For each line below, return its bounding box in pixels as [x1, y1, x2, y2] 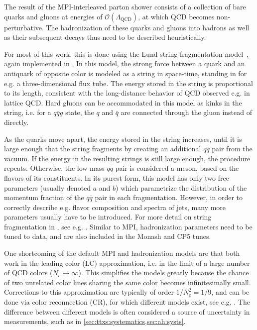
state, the [65, 107, 94, 117]
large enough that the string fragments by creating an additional [4, 143, 201, 154]
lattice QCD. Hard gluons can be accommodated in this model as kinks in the [4, 97, 242, 108]
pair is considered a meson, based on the [115, 163, 239, 173]
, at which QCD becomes [138, 11, 215, 21]
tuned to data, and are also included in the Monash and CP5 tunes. [4, 231, 211, 241]
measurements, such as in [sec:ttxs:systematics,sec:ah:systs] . [4, 316, 186, 327]
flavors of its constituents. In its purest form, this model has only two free [4, 172, 229, 183]
